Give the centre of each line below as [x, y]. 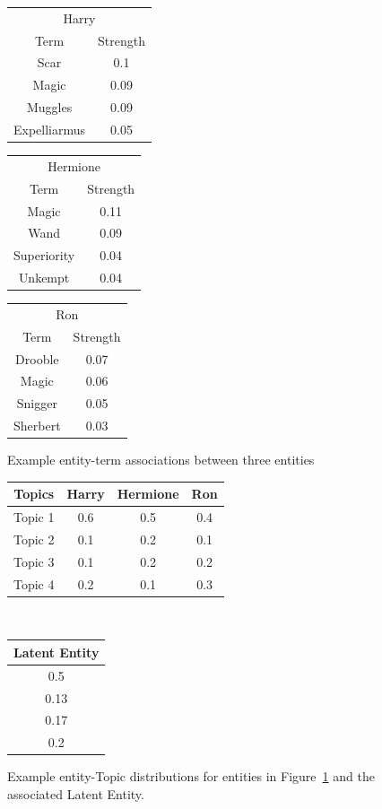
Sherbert [37, 426]
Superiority [44, 255]
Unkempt [44, 278]
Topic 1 [34, 517]
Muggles [49, 107]
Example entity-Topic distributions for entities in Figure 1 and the [191, 776]
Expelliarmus [50, 129]
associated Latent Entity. [76, 793]
